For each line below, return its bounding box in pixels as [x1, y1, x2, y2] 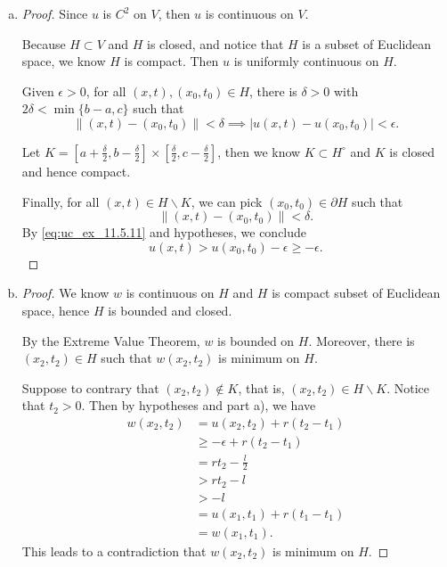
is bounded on [217, 331, 295, 349]
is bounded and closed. [108, 300, 232, 319]
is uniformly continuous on [233, 52, 379, 70]
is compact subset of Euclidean [272, 283, 441, 302]
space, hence [21, 300, 90, 319]
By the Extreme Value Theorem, [21, 331, 200, 349]
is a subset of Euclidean [302, 34, 432, 53]
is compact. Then [124, 52, 219, 70]
